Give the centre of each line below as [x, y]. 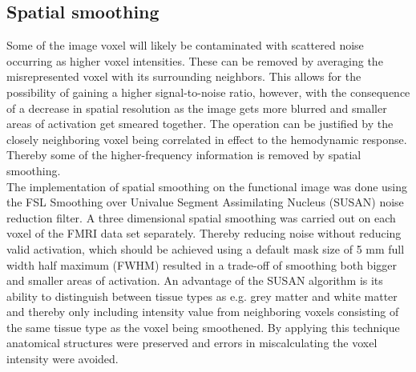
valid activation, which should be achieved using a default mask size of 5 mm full [206, 248]
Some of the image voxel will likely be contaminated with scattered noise [185, 45]
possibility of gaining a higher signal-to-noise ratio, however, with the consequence [208, 92]
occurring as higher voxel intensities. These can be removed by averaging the [195, 60]
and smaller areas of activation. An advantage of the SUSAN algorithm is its [195, 280]
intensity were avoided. [63, 359]
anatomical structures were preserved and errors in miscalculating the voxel [192, 343]
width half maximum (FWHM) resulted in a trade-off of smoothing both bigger [202, 264]
